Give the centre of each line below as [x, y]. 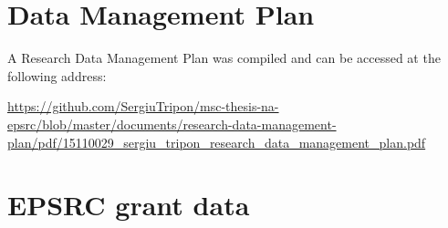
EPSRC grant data [129, 205]
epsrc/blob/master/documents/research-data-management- [172, 124]
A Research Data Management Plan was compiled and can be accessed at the [224, 58]
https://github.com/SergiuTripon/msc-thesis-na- [143, 106]
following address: [57, 75]
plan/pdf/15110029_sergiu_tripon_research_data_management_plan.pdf [217, 142]
